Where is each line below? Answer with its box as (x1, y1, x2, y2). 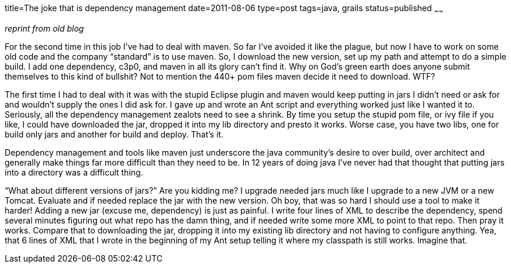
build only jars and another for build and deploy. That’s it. (5, 129, 224, 139)
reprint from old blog (5, 23, 84, 33)
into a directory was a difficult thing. (5, 167, 143, 177)
